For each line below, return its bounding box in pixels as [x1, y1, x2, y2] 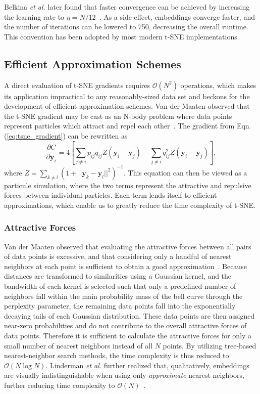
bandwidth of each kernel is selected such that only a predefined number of [4, 281, 236, 291]
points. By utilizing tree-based [163, 340, 256, 351]
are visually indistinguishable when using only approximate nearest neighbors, [4, 370, 244, 380]
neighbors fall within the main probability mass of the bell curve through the [4, 290, 243, 301]
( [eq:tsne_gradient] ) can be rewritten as [4, 130, 128, 141]
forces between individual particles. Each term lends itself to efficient [4, 190, 217, 200]
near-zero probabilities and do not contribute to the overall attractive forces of [4, 320, 247, 331]
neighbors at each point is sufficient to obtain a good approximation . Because [4, 260, 247, 271]
